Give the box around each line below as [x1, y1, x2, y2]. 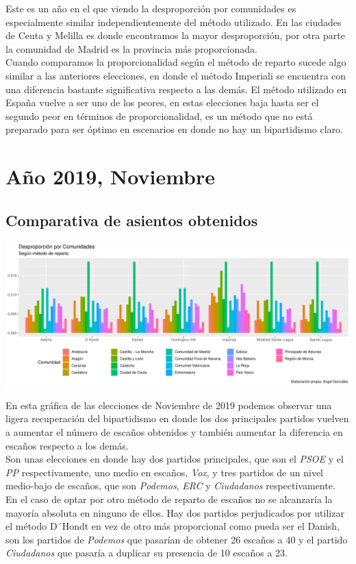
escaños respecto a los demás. [5, 438, 129, 452]
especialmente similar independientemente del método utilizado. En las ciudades [5, 14, 342, 29]
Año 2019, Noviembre [5, 162, 216, 191]
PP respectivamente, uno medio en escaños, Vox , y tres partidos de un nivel [5, 465, 323, 479]
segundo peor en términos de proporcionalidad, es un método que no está [5, 108, 313, 123]
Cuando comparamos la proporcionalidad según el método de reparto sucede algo [5, 55, 346, 69]
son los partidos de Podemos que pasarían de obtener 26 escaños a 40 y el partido [5, 532, 348, 546]
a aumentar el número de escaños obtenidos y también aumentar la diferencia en [5, 424, 343, 439]
